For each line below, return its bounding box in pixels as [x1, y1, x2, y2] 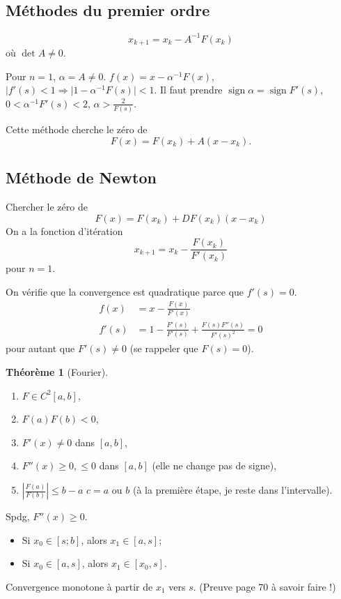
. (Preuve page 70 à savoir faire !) [193, 579, 336, 593]
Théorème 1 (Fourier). [6, 365, 109, 379]
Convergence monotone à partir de [6, 579, 153, 593]
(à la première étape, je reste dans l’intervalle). [132, 483, 333, 497]
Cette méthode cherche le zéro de [6, 122, 148, 137]
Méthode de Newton [6, 167, 157, 188]
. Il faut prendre [154, 82, 223, 97]
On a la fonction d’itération [6, 223, 123, 238]
